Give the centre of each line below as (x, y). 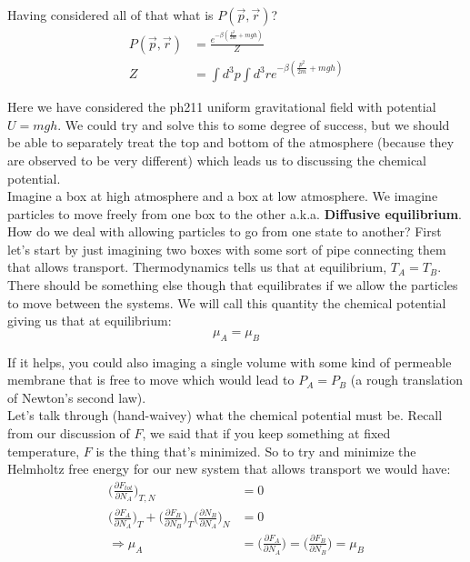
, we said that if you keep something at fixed (266, 433)
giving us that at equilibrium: (90, 321)
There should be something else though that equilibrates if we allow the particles (233, 285)
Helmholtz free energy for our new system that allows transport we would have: (229, 469)
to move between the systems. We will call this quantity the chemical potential (227, 302)
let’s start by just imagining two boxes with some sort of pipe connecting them (227, 249)
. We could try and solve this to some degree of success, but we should (254, 124)
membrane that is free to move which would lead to (151, 380)
